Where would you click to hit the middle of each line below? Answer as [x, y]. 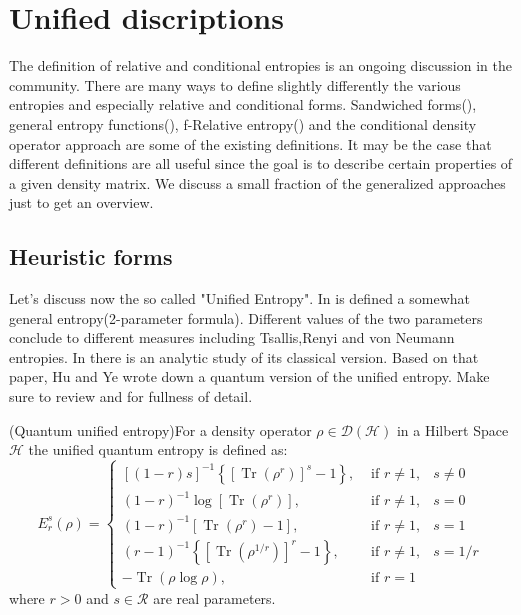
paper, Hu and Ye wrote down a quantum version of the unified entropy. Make [249, 376]
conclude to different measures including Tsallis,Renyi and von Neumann [232, 337]
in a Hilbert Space [452, 429]
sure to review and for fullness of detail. [131, 396]
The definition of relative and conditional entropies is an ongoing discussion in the [260, 65]
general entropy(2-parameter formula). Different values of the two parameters [246, 317]
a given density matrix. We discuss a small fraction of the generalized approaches [257, 182]
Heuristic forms [91, 256]
